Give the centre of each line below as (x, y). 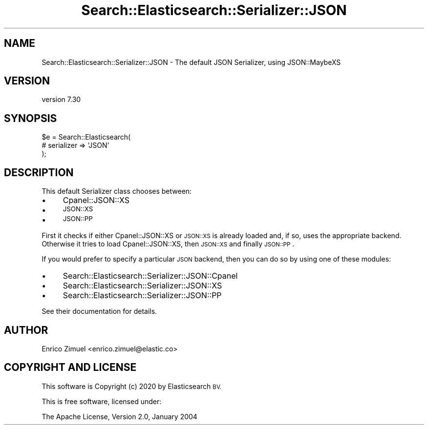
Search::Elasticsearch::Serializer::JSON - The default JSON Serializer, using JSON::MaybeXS (191, 62)
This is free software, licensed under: (102, 401)
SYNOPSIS (31, 118)
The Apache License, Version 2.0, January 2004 (119, 416)
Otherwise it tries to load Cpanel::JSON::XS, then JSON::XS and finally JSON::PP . (168, 244)
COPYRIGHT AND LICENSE (70, 368)
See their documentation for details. (99, 311)
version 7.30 (61, 100)
